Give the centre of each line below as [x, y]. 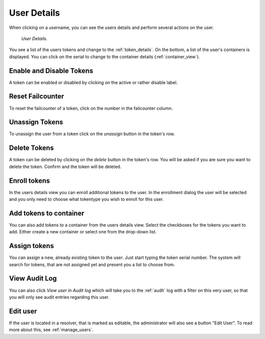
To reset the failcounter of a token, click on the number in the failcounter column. [91, 108]
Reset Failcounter [37, 97]
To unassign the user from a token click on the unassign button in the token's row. [92, 134]
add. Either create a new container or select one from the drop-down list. [83, 232]
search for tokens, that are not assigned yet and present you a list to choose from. [92, 264]
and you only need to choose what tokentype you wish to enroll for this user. [86, 199]
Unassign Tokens [36, 122]
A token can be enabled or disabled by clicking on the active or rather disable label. [93, 82]
